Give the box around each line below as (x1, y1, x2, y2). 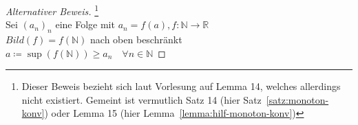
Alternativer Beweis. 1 (6, 2, 99, 18)
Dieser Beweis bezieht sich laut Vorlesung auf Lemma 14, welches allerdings (21, 79, 341, 93)
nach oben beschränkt (90, 32, 182, 47)
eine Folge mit (55, 17, 115, 32)
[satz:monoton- (266, 92, 329, 106)
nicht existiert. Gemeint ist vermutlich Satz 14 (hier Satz (21, 92, 262, 106)
